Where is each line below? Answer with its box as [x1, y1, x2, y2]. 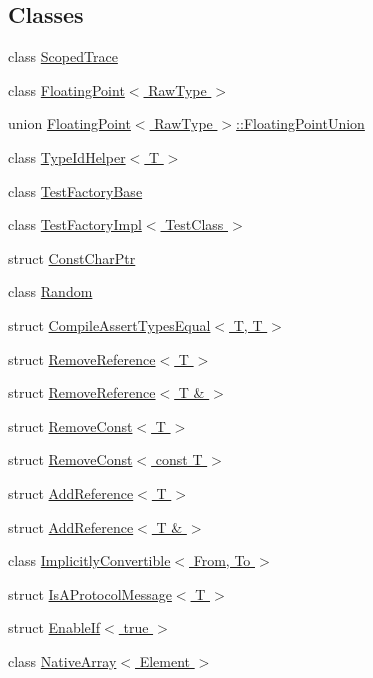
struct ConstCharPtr [8, 247, 136, 268]
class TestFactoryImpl [8, 214, 142, 235]
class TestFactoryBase [8, 180, 143, 201]
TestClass [165, 214, 224, 235]
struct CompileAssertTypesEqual [8, 314, 211, 335]
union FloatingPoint [8, 113, 131, 134]
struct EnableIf [8, 617, 101, 638]
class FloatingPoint [8, 79, 125, 100]
